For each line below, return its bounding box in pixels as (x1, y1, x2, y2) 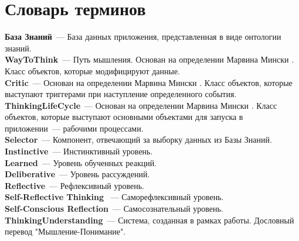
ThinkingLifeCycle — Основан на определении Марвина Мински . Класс (5, 99, 277, 111)
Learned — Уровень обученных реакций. (5, 156, 157, 168)
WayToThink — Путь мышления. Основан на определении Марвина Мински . (5, 53, 294, 66)
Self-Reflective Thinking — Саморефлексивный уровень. (5, 191, 224, 203)
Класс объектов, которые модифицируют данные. (5, 64, 181, 77)
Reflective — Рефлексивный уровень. (5, 179, 144, 191)
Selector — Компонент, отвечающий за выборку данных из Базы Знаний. (5, 133, 272, 146)
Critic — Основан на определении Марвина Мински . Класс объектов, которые (5, 76, 293, 88)
